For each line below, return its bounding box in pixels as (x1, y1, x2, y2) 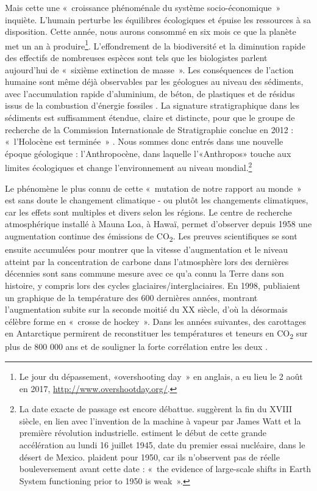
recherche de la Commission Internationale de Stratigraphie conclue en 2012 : (5, 123, 294, 136)
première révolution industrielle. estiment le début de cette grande (19, 426, 266, 439)
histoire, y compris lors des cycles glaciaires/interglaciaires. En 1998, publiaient (5, 278, 301, 291)
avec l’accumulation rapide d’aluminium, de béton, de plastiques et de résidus (5, 87, 295, 100)
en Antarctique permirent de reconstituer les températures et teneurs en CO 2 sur (5, 327, 308, 341)
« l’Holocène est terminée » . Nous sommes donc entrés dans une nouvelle (5, 135, 283, 148)
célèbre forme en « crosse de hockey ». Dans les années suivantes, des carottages (5, 315, 307, 327)
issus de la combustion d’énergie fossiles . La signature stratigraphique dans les (5, 99, 300, 112)
